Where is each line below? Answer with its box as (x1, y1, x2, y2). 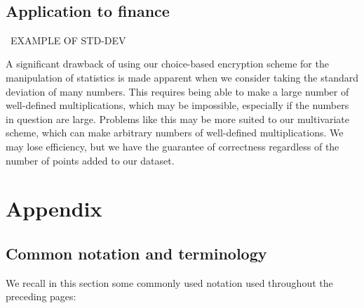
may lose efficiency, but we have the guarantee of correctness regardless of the (6, 139, 339, 153)
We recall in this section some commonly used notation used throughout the (6, 275, 333, 290)
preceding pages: (6, 289, 76, 304)
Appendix (6, 194, 102, 223)
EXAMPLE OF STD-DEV (10, 32, 126, 47)
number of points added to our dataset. (6, 153, 175, 167)
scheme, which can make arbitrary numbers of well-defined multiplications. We (6, 125, 344, 140)
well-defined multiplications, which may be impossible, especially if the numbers (6, 98, 349, 113)
